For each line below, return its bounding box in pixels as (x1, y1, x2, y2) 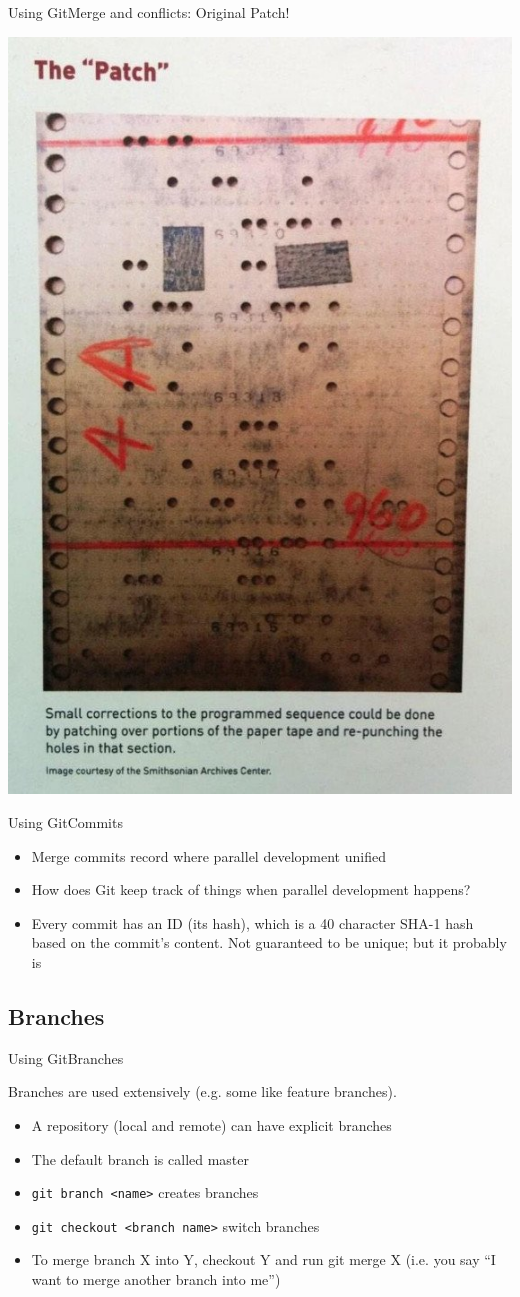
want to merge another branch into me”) (31, 1269, 281, 1290)
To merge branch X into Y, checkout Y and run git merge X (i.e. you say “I (31, 1249, 496, 1270)
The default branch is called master (31, 1148, 250, 1169)
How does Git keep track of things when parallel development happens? (31, 879, 471, 900)
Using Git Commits (8, 811, 123, 832)
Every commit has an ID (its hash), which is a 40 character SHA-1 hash (31, 912, 474, 933)
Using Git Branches (8, 1047, 124, 1068)
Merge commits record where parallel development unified (31, 845, 386, 866)
